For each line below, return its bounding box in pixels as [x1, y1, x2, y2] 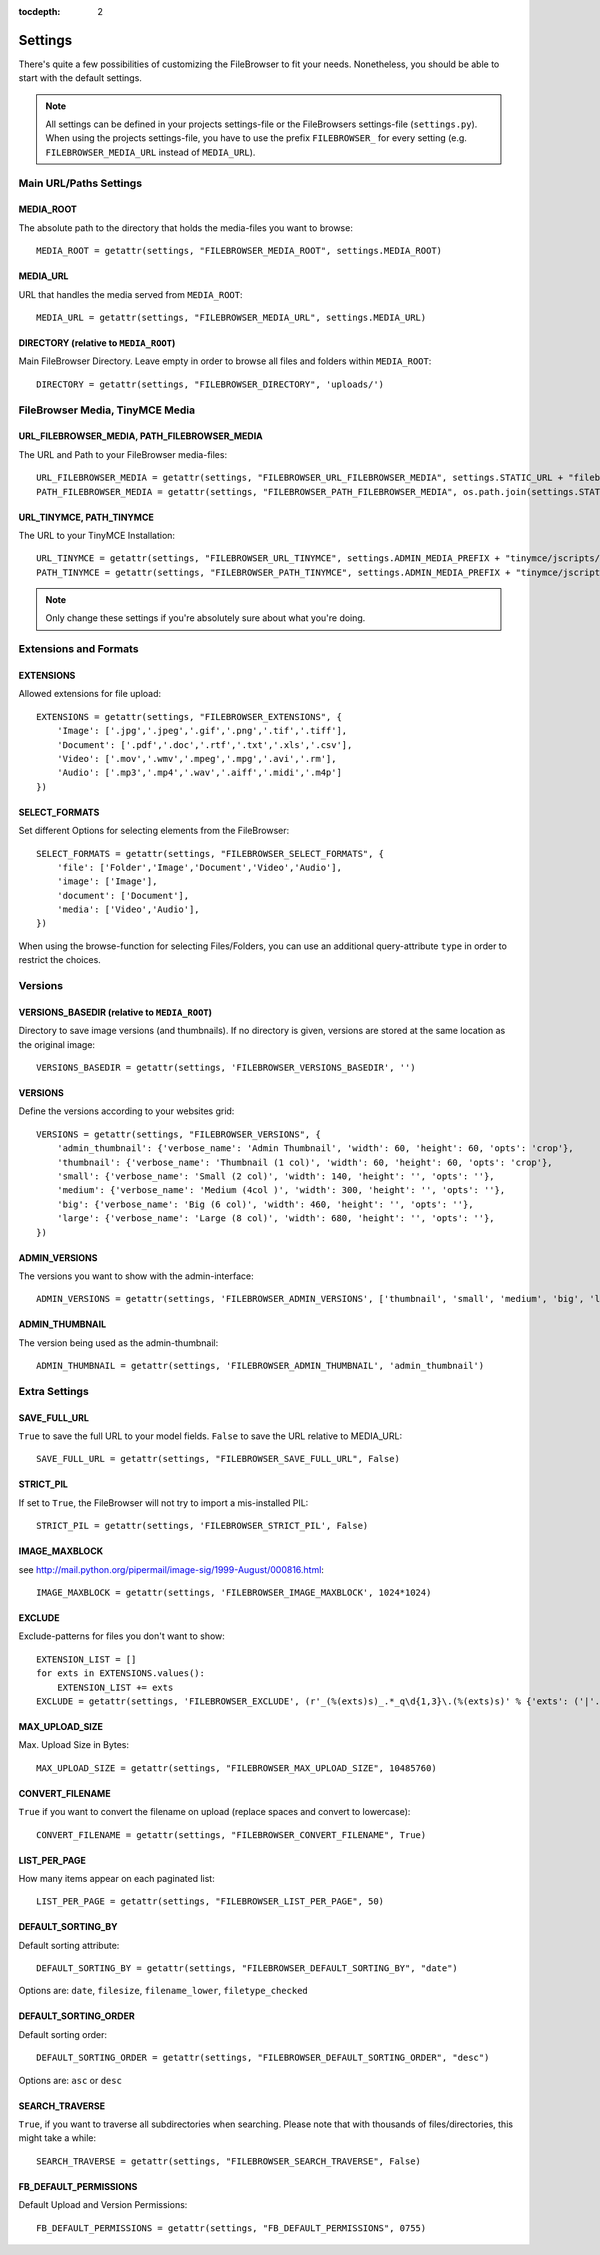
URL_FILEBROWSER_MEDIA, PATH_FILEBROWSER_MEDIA [18, 430, 264, 442]
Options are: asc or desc [18, 2074, 122, 2086]
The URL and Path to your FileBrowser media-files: [18, 448, 228, 460]
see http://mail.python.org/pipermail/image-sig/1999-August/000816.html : [18, 1563, 325, 1575]
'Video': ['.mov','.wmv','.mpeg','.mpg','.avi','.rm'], [56, 753, 337, 764]
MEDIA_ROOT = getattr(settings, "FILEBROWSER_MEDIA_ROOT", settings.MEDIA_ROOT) [36, 245, 443, 257]
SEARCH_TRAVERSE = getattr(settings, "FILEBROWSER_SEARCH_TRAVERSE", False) [36, 2155, 422, 2167]
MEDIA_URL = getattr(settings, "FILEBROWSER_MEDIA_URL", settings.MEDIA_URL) [36, 311, 427, 323]
